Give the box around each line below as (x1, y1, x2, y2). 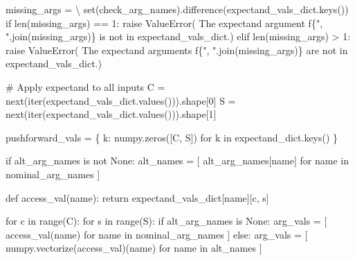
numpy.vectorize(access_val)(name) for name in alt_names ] (6, 241, 262, 255)
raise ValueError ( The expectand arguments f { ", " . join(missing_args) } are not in (6, 42, 348, 57)
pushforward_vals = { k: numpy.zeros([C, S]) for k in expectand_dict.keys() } (6, 130, 338, 144)
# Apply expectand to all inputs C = (6, 79, 165, 94)
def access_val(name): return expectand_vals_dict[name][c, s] (6, 190, 269, 205)
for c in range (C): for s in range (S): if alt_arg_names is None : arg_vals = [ (6, 214, 327, 228)
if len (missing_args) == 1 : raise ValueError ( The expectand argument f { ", (6, 15, 323, 30)
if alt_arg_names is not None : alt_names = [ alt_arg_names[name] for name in (6, 153, 349, 168)
